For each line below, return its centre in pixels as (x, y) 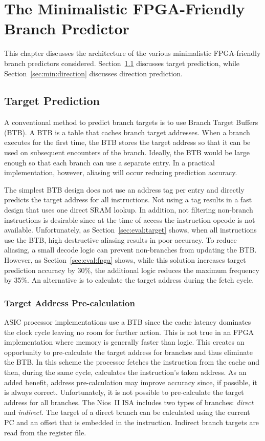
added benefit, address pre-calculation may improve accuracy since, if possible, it (131, 382)
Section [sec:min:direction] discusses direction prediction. (93, 73)
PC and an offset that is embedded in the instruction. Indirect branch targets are (132, 422)
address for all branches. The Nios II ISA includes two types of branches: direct (129, 402)
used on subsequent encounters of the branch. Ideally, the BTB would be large (127, 152)
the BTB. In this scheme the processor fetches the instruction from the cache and (132, 362)
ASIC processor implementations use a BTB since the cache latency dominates (128, 322)
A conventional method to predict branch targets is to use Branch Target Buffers (131, 122)
